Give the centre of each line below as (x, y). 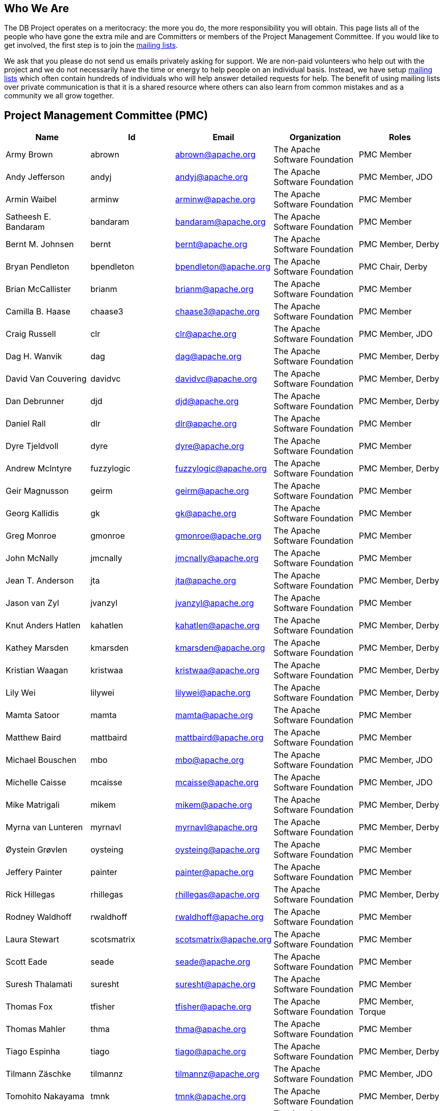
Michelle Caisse (36, 783)
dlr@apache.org (206, 424)
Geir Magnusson (37, 491)
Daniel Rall (26, 424)
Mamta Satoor (33, 715)
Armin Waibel (31, 200)
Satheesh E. (29, 217)
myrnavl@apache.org (216, 827)
